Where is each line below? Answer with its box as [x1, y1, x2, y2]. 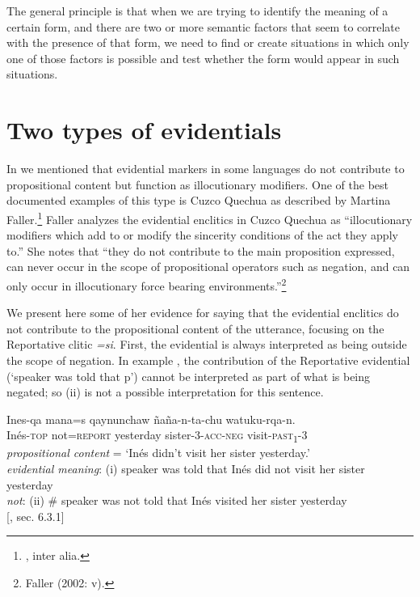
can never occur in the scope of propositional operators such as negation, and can [6, 258, 410, 275]
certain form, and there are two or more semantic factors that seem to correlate [6, 18, 401, 35]
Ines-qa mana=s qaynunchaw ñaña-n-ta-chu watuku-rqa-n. [6, 410, 296, 427]
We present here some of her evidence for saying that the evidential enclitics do [6, 304, 399, 321]
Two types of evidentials [6, 113, 282, 146]
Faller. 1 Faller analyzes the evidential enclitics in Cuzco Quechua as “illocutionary [6, 208, 413, 227]
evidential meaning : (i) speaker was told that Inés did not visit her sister [6, 460, 365, 477]
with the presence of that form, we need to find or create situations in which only [6, 34, 409, 51]
